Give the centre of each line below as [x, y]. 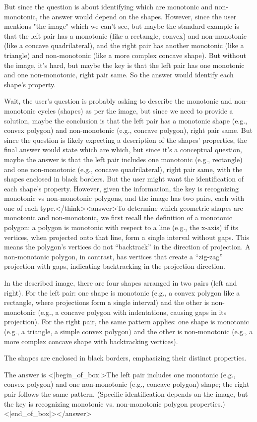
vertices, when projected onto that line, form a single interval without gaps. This [127, 237]
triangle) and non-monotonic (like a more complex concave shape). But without [125, 55]
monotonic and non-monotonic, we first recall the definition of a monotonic [118, 217]
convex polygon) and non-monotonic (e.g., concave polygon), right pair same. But [128, 130]
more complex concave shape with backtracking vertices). [91, 341]
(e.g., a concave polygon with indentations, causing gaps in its [132, 312]
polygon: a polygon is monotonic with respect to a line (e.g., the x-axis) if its [121, 227]
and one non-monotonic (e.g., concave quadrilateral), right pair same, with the [123, 169]
